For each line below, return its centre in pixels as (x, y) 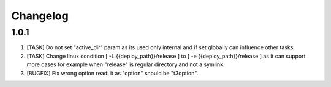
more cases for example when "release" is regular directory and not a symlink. (126, 64)
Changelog (40, 16)
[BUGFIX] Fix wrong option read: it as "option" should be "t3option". (112, 73)
